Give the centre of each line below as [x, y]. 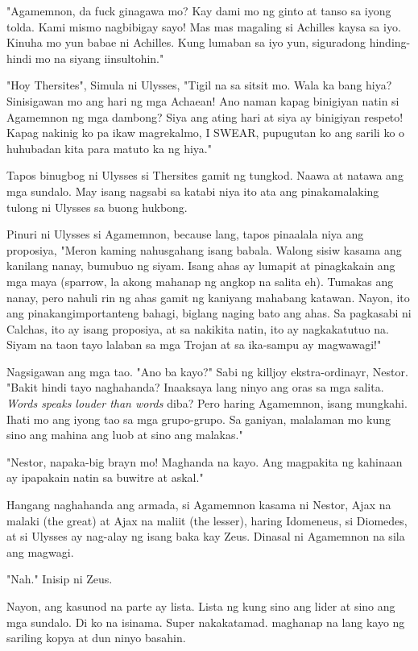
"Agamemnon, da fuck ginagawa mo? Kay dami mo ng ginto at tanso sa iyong [199, 10]
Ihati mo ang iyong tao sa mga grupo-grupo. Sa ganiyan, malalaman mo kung [199, 419]
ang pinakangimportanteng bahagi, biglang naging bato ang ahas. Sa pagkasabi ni [209, 313]
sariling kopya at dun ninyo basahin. [96, 638]
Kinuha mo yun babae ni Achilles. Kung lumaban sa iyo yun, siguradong [186, 42]
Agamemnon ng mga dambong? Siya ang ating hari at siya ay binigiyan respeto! [205, 116]
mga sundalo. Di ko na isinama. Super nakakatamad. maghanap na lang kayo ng [206, 622]
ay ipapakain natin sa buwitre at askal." [105, 477]
